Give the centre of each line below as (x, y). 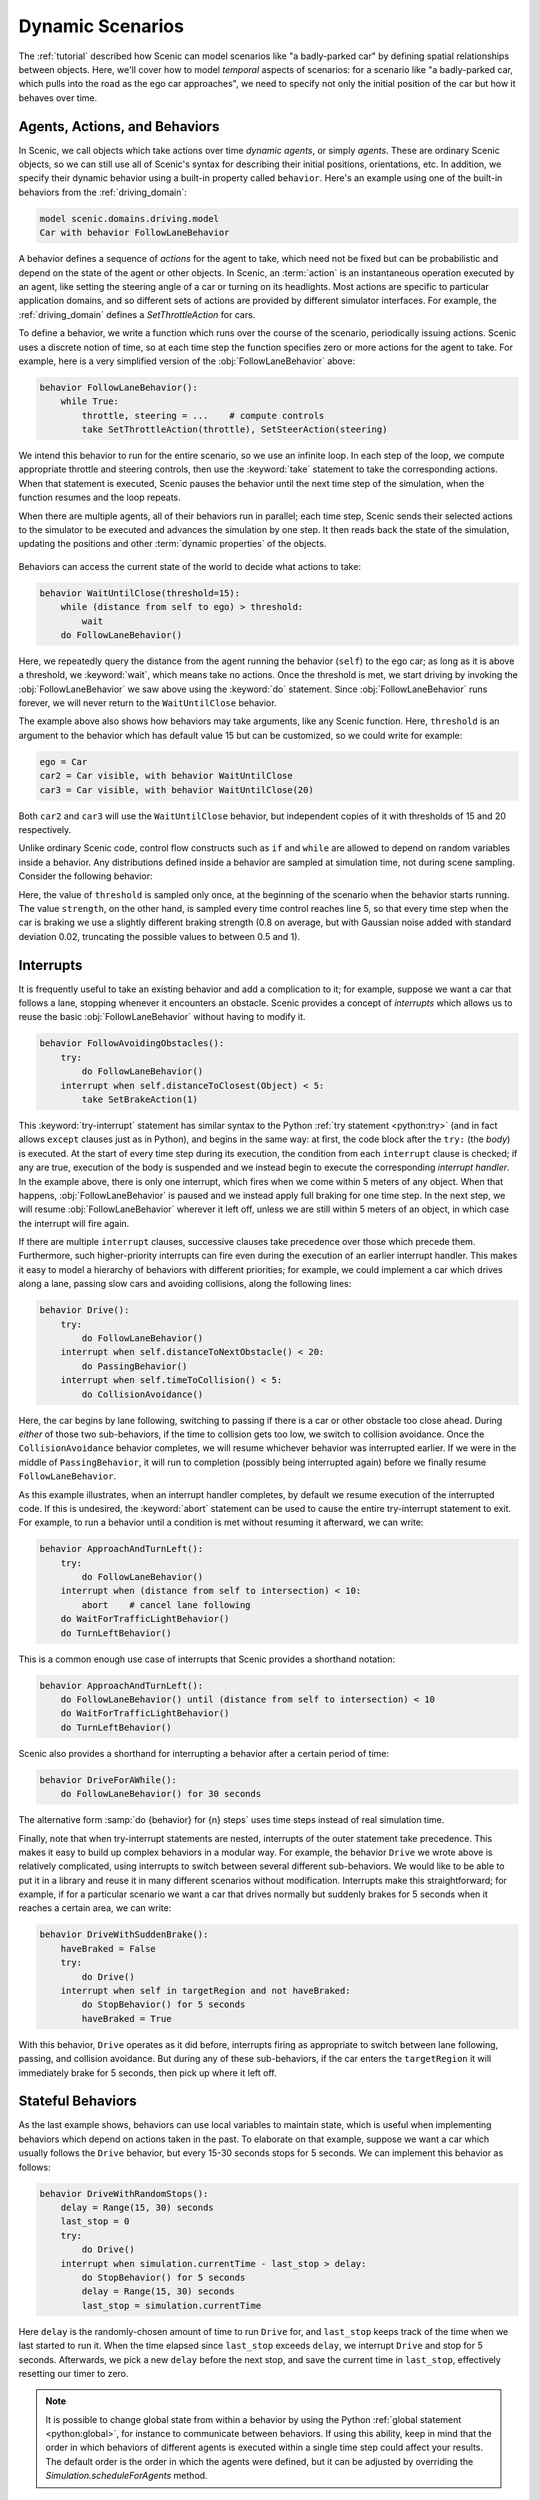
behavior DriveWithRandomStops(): (124, 2193)
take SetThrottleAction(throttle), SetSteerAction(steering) (234, 429)
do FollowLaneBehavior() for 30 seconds (161, 1794)
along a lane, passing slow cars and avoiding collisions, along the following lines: (185, 1284)
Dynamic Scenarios (101, 26)
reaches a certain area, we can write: (95, 1908)
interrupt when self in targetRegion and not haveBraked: (205, 1990)
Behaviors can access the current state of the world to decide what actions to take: (190, 566)
